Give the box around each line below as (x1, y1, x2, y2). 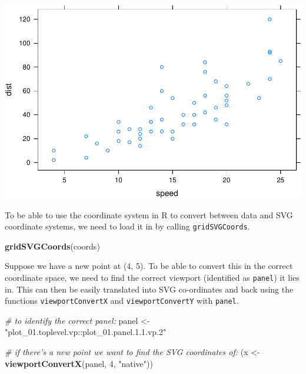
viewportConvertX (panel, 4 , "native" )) (5, 357, 153, 369)
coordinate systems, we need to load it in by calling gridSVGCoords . (5, 220, 250, 232)
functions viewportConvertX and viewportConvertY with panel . (5, 294, 239, 307)
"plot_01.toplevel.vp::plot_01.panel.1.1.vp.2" (5, 326, 167, 338)
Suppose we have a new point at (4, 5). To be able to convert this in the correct (5, 260, 293, 272)
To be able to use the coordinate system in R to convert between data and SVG (5, 208, 293, 221)
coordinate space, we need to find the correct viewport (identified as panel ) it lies (5, 271, 300, 283)
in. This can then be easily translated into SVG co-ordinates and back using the (5, 283, 294, 295)
